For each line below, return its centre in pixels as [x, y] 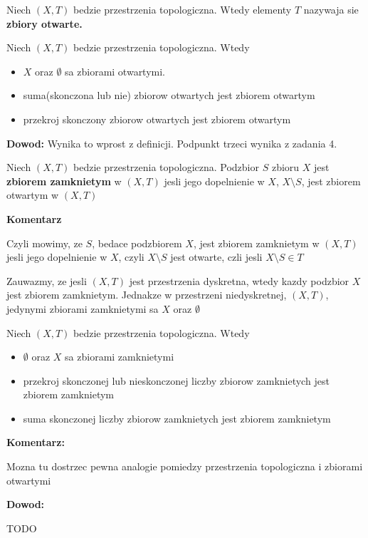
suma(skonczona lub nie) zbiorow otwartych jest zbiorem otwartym [169, 95]
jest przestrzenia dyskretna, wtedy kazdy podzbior [239, 280]
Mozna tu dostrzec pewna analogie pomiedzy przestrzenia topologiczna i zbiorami [185, 466]
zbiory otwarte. [44, 23]
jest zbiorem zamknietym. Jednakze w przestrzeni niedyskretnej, [147, 295]
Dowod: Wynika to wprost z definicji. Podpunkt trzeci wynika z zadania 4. [172, 143]
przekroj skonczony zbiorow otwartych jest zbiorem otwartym [157, 119]
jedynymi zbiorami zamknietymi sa [83, 308]
